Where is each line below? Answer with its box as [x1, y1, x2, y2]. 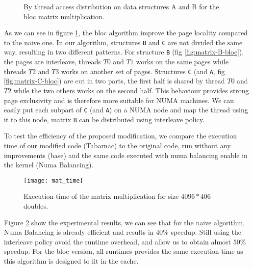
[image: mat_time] [24, 177, 83, 184]
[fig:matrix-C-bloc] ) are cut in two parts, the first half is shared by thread [4, 76, 225, 86]
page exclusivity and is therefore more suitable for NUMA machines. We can [4, 95, 234, 105]
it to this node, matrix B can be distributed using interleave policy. [4, 114, 204, 124]
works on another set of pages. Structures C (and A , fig [61, 66, 225, 76]
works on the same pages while [136, 56, 228, 67]
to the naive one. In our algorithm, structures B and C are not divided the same [4, 37, 243, 47]
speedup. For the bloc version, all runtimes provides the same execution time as [4, 246, 243, 256]
